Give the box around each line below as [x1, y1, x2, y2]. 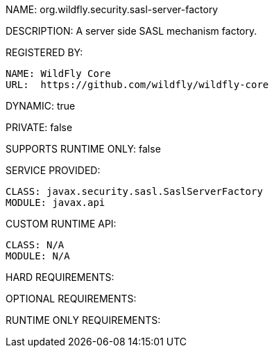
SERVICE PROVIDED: [6, 164, 101, 176]
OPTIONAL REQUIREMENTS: [6, 293, 137, 304]
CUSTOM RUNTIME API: [6, 218, 117, 230]
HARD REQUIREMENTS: [6, 271, 114, 283]
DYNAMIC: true [6, 100, 76, 112]
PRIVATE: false [6, 121, 73, 133]
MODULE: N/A [6, 250, 70, 261]
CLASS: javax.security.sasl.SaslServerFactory [6, 186, 263, 197]
